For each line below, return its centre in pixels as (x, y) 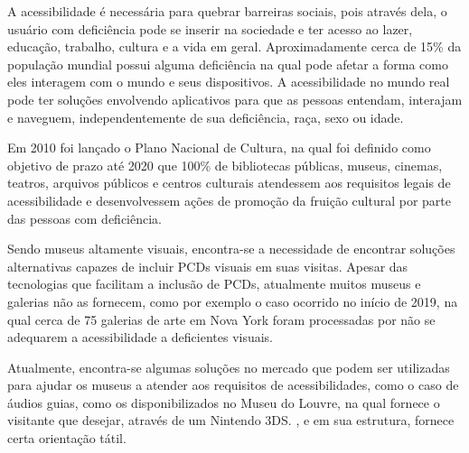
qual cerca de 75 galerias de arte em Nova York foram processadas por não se (221, 319)
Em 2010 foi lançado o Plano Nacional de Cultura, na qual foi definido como (219, 148)
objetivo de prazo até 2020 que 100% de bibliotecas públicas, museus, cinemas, (225, 165)
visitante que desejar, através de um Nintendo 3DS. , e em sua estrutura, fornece (231, 420)
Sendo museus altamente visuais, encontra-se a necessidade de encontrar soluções (231, 249)
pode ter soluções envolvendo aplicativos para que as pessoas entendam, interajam (235, 99)
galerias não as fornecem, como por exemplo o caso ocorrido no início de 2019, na (233, 301)
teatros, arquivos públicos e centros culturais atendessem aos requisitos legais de (229, 183)
